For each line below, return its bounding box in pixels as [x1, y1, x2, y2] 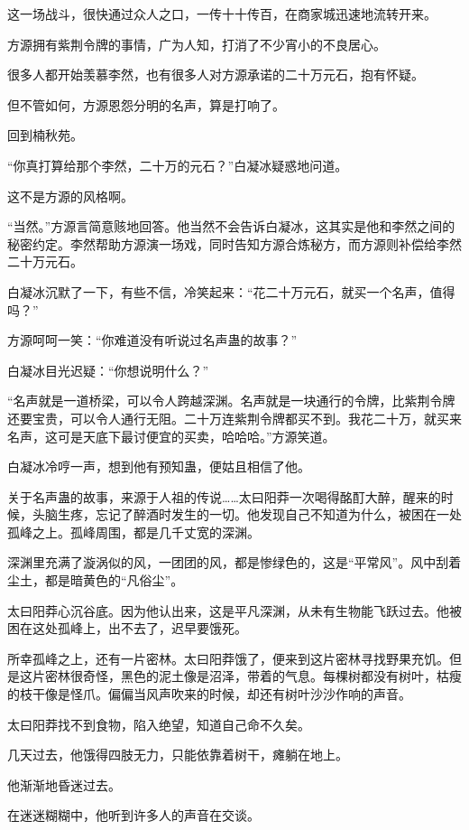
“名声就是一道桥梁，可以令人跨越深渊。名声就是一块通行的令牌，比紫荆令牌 [7, 391, 455, 410]
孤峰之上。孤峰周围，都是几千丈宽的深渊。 [7, 522, 260, 541]
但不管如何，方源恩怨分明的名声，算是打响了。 [7, 95, 285, 114]
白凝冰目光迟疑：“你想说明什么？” [7, 360, 209, 379]
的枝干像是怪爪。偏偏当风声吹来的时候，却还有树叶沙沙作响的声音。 [7, 685, 411, 704]
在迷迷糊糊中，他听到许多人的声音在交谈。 [7, 806, 260, 825]
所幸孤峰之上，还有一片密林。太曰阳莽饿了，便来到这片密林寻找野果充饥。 [7, 648, 449, 667]
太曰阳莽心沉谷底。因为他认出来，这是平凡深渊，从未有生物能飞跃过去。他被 [7, 601, 462, 620]
